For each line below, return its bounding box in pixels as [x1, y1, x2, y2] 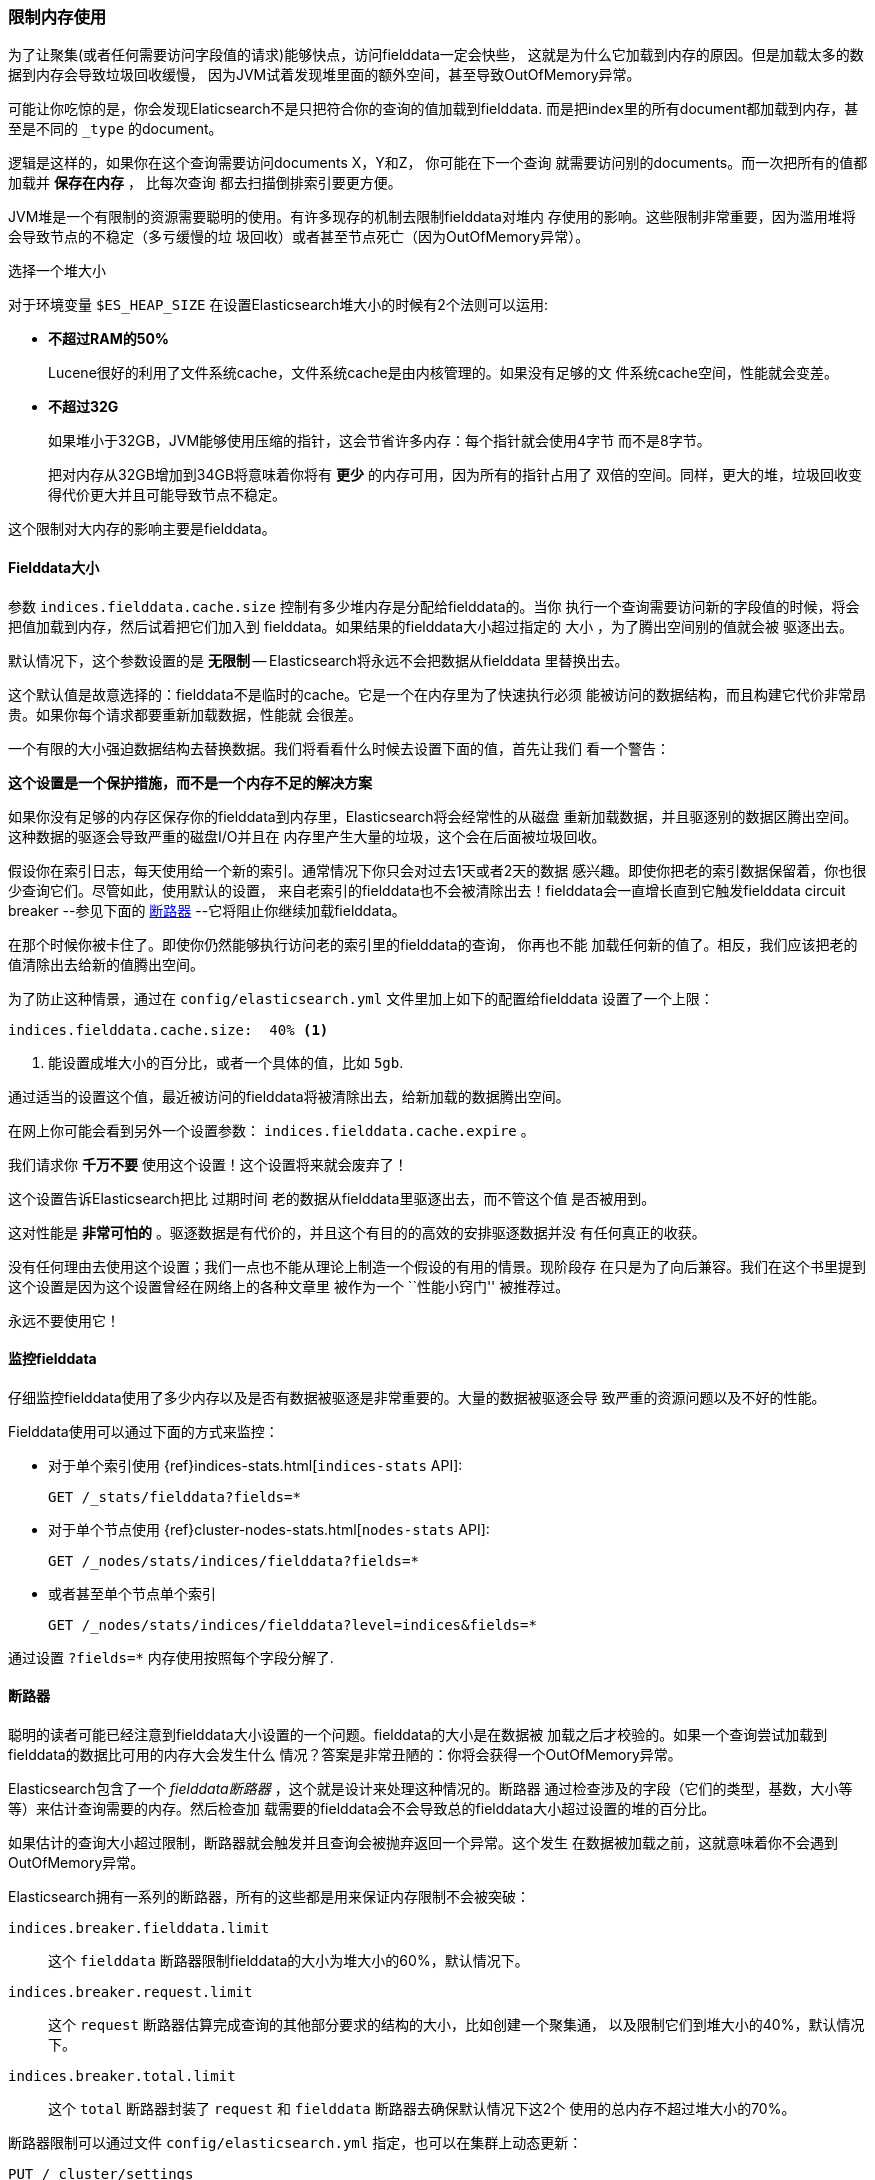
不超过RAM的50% [48, 330, 170, 348]
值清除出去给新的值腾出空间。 [8, 955, 204, 973]
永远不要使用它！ [8, 1311, 120, 1329]
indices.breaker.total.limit [8, 2068, 236, 2085]
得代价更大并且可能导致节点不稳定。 [48, 486, 286, 504]
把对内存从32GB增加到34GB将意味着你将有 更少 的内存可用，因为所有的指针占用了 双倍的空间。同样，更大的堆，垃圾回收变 [48, 466, 862, 484]
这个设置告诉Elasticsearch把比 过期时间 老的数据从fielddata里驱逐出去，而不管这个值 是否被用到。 [8, 1189, 656, 1207]
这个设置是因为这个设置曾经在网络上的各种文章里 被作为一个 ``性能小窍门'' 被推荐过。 [8, 1277, 570, 1295]
